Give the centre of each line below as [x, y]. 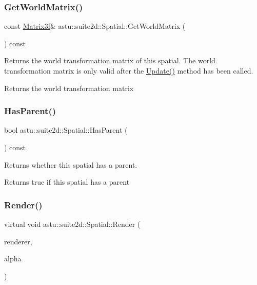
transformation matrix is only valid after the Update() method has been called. [129, 70]
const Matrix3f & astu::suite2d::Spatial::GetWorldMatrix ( [95, 26]
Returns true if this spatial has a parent [67, 182]
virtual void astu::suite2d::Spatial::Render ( [72, 224]
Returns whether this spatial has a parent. [71, 164]
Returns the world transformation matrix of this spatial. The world [110, 60]
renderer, [18, 241]
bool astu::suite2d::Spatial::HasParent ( [66, 130]
